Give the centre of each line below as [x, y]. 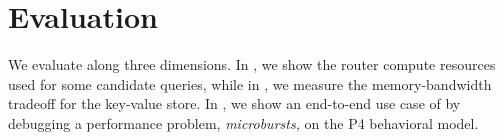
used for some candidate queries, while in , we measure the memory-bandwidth [250, 83]
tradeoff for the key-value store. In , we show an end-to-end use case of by [234, 103]
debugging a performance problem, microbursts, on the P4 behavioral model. [243, 122]
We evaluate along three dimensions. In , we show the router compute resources [252, 64]
